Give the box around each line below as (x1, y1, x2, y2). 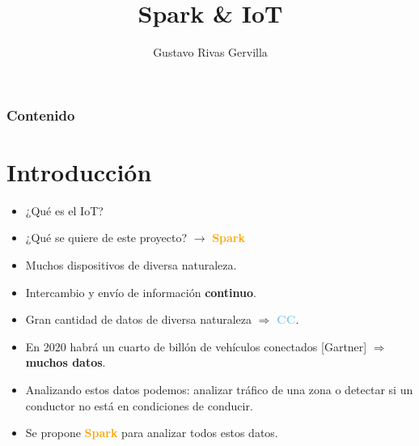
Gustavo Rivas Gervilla (153, 44, 268, 61)
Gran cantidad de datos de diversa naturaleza (25, 311, 252, 328)
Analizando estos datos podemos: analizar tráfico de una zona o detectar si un (25, 380, 413, 397)
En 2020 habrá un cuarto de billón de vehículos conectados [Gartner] (25, 338, 367, 355)
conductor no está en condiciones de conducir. (25, 397, 253, 414)
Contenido (6, 104, 75, 125)
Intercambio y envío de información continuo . (25, 283, 256, 300)
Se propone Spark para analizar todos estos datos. (25, 424, 278, 441)
